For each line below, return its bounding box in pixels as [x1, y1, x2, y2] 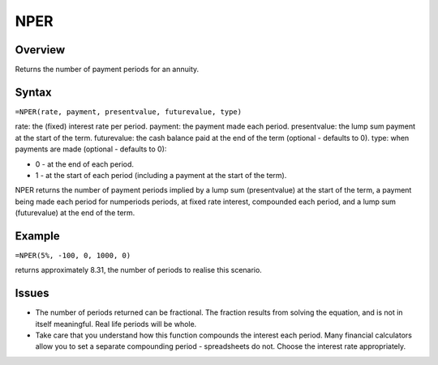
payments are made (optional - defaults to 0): [15, 144, 167, 154]
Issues [15, 286, 49, 300]
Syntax [15, 85, 52, 99]
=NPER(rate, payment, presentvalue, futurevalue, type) [15, 107, 243, 117]
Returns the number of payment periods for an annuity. [15, 65, 200, 74]
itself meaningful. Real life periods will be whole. [35, 319, 197, 329]
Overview [15, 43, 66, 57]
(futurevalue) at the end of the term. [15, 208, 135, 218]
